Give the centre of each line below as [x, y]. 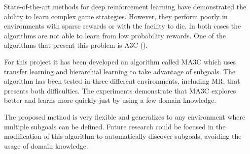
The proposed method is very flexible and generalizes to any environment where [125, 116]
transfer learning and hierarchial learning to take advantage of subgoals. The [120, 71]
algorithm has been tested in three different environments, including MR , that [122, 81]
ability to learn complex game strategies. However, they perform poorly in [116, 16]
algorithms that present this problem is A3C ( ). [76, 45]
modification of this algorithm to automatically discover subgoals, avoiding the [123, 136]
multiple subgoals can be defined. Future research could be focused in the [115, 126]
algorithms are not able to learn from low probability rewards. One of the [115, 35]
